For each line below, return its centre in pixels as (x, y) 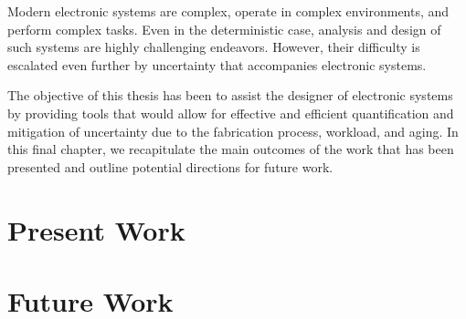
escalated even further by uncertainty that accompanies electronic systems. (217, 64)
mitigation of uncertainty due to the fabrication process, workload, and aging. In (233, 131)
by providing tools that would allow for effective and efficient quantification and (231, 113)
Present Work (96, 229)
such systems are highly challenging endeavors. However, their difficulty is (214, 47)
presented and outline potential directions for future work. (170, 166)
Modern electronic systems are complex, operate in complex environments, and (228, 11)
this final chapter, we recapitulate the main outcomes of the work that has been (231, 149)
